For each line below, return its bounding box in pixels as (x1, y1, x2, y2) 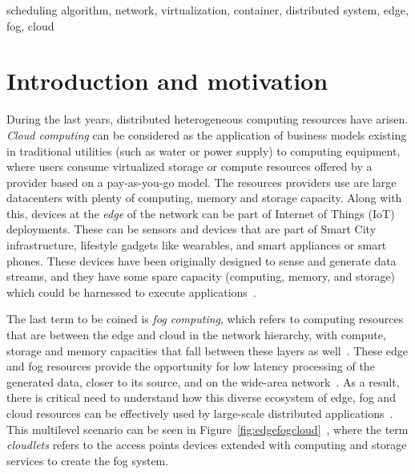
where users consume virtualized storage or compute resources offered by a (6, 158, 373, 175)
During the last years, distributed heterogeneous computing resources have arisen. (6, 111, 409, 128)
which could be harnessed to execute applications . (6, 283, 256, 300)
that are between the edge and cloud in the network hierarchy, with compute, (6, 326, 386, 343)
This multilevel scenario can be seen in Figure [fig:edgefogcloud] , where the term (6, 420, 409, 437)
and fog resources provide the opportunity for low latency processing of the (6, 358, 375, 375)
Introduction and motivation (6, 64, 328, 97)
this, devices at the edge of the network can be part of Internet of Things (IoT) (6, 205, 395, 221)
